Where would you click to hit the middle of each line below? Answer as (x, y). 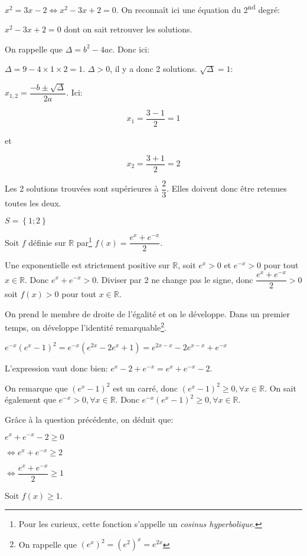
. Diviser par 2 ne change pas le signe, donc (175, 279)
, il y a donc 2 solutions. (153, 69)
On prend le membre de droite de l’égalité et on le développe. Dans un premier (148, 313)
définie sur (47, 242)
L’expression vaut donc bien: (56, 368)
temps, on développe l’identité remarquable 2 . (86, 326)
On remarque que (36, 388)
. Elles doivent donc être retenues (227, 188)
